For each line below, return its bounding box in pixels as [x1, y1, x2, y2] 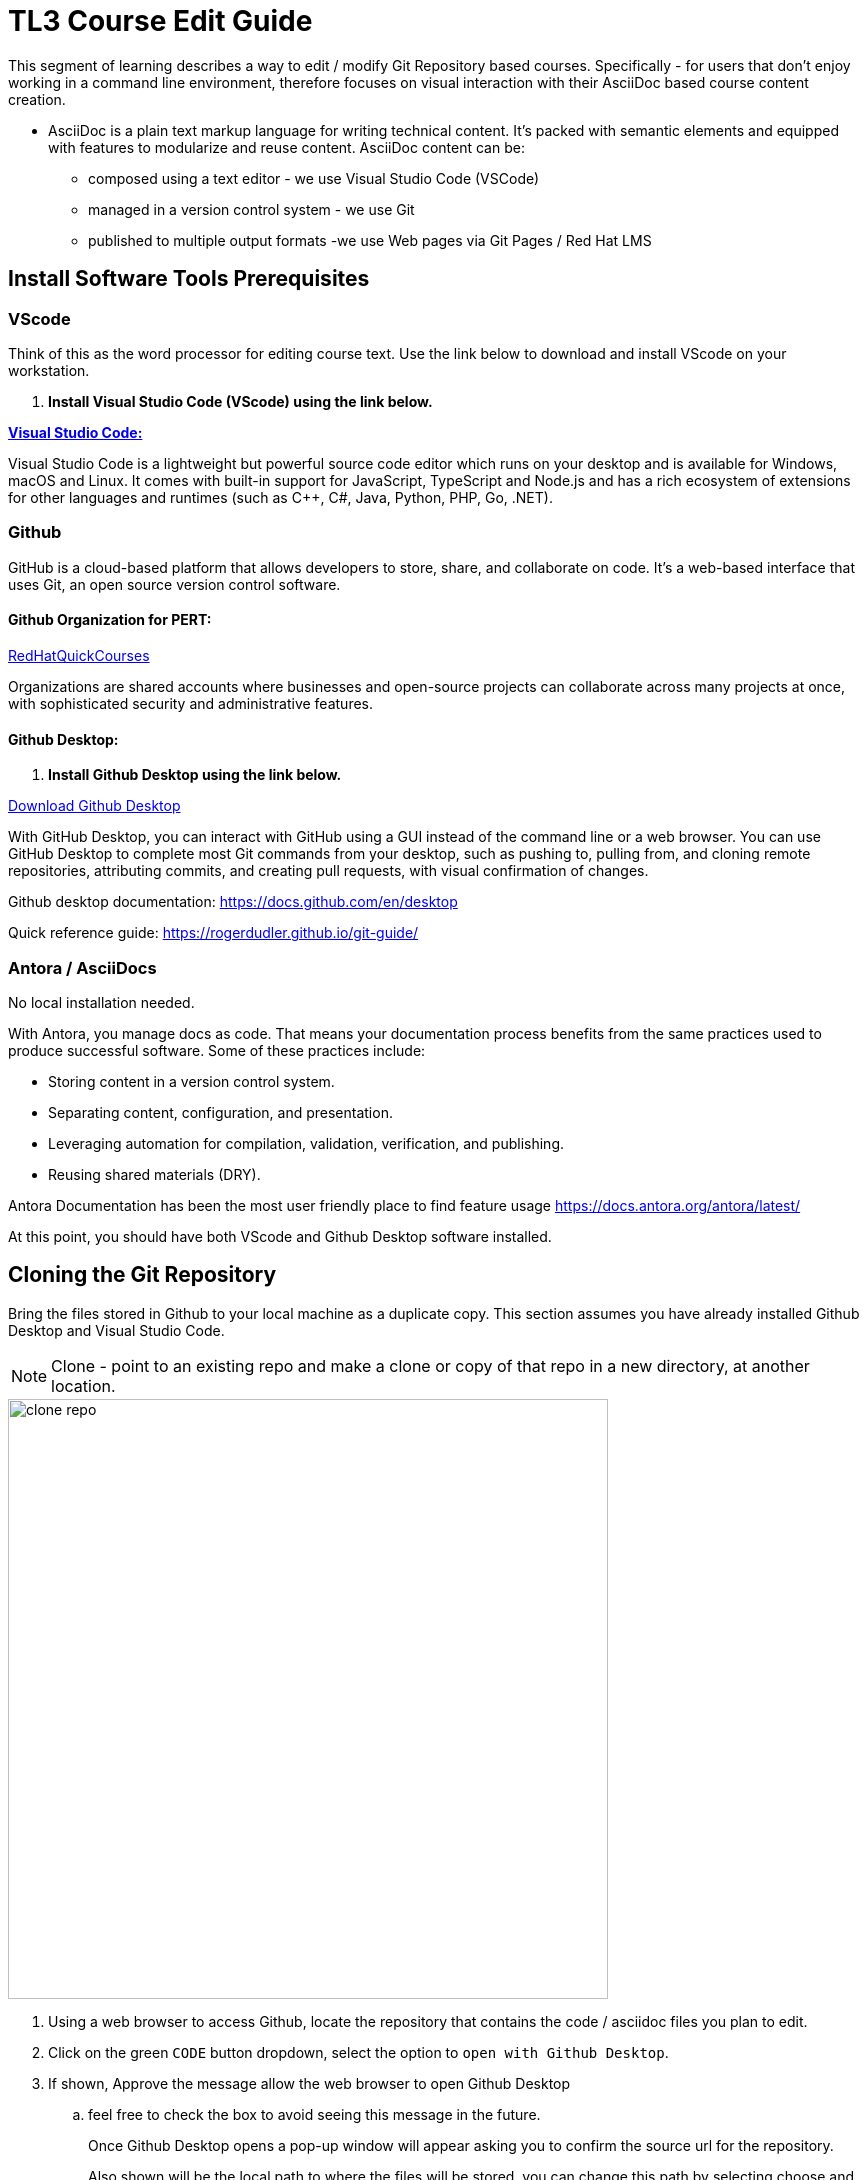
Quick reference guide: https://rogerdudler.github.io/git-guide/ [8, 924, 419, 942]
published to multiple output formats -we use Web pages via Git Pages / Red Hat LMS [88, 231, 652, 249]
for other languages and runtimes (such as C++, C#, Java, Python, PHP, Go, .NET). [8, 488, 553, 506]
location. [51, 1375, 116, 1396]
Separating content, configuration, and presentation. [48, 1103, 393, 1121]
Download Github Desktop [8, 797, 181, 815]
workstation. [8, 361, 90, 379]
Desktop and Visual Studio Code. [8, 1321, 225, 1339]
